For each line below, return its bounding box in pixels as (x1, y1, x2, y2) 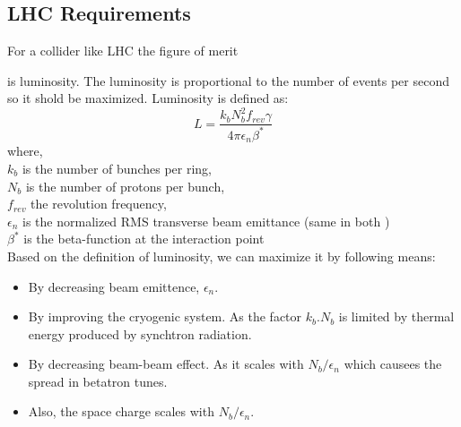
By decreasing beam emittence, (28, 277, 200, 295)
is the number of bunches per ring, (22, 158, 213, 177)
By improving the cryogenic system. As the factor (28, 307, 302, 326)
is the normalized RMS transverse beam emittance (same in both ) (22, 211, 390, 230)
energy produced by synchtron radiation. (28, 324, 252, 343)
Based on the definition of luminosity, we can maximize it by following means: (7, 246, 436, 265)
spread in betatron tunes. (28, 371, 168, 390)
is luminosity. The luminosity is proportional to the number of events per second (7, 71, 449, 90)
